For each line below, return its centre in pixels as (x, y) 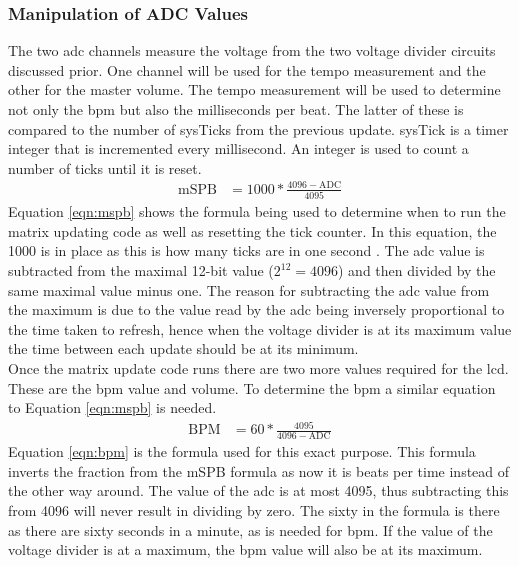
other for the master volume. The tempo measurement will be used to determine (254, 89)
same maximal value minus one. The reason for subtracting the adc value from (249, 289)
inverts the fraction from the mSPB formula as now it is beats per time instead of (259, 470)
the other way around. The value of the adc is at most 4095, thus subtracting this (258, 490)
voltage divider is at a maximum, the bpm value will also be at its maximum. (245, 549)
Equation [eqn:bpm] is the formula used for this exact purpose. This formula (242, 451)
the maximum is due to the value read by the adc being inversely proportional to (256, 309)
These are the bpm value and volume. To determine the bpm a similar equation (252, 387)
